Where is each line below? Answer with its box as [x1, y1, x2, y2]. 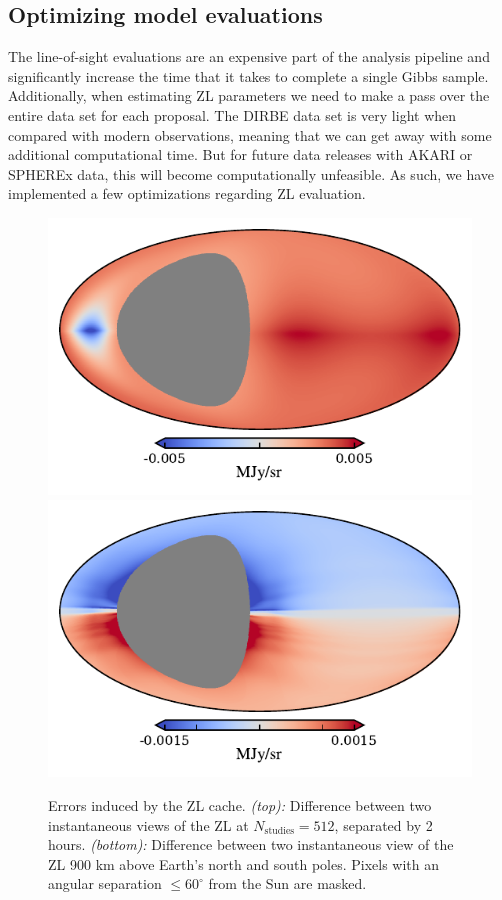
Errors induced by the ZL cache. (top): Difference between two [48, 795, 432, 816]
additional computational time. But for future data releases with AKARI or [8, 144, 473, 165]
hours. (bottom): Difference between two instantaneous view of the [48, 834, 454, 855]
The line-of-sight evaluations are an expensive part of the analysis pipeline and [8, 46, 490, 67]
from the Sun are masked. [208, 873, 367, 894]
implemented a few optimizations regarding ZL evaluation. [8, 183, 366, 204]
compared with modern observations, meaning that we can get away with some [8, 124, 492, 145]
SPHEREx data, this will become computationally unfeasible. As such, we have [8, 163, 495, 184]
